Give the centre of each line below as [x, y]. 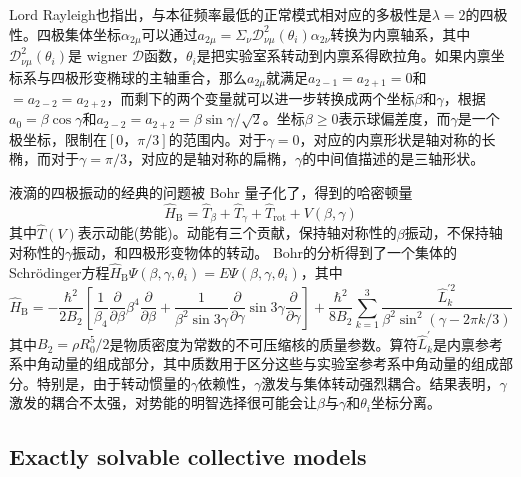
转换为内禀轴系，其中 [400, 33]
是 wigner [97, 55]
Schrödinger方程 [59, 271]
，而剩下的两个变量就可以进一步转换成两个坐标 [260, 97]
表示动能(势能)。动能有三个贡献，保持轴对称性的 [237, 232]
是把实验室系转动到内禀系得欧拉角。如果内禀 [343, 55]
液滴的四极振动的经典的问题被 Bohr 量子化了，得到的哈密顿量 [211, 192]
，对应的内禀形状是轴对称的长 [397, 138]
